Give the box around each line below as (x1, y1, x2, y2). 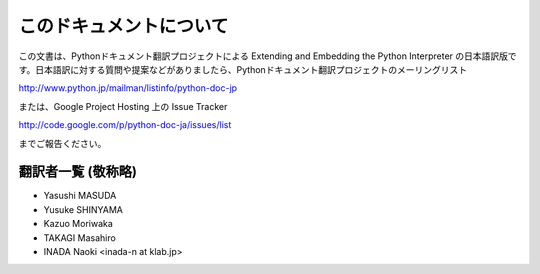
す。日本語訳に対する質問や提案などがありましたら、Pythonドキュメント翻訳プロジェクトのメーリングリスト (18, 63, 468, 75)
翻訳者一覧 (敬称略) (18, 163, 137, 180)
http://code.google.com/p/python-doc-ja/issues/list (18, 119, 232, 131)
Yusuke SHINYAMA (43, 203, 124, 215)
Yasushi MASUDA (43, 190, 117, 202)
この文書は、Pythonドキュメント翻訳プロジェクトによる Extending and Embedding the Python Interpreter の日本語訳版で (18, 50, 517, 62)
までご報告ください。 (18, 137, 107, 149)
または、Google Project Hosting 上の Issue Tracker (18, 100, 228, 112)
